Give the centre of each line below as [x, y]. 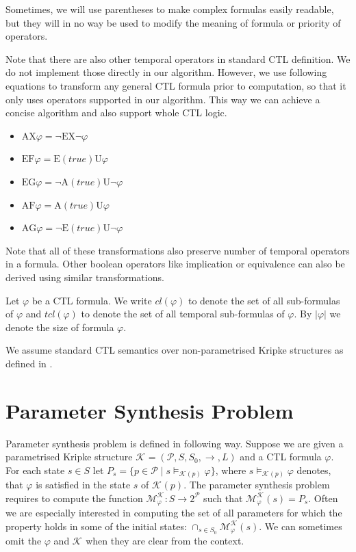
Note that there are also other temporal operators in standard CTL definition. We [178, 58]
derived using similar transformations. [85, 277]
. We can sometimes [301, 526]
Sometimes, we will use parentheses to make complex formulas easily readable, [170, 9]
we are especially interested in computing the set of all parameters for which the [174, 513]
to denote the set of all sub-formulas [264, 300]
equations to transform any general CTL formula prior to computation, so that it [176, 85]
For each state [35, 470]
